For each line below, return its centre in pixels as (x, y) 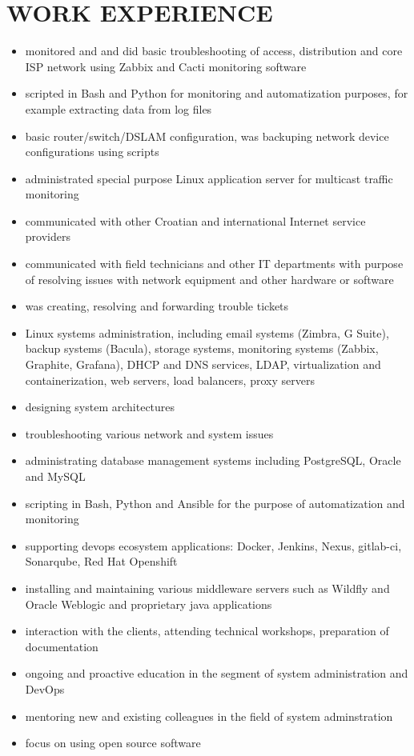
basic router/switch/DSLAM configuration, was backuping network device (207, 136)
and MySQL (55, 476)
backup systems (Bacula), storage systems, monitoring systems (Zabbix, (202, 348)
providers (48, 236)
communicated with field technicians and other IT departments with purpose (214, 264)
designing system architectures (100, 407)
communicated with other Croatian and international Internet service (195, 220)
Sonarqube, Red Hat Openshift (101, 561)
